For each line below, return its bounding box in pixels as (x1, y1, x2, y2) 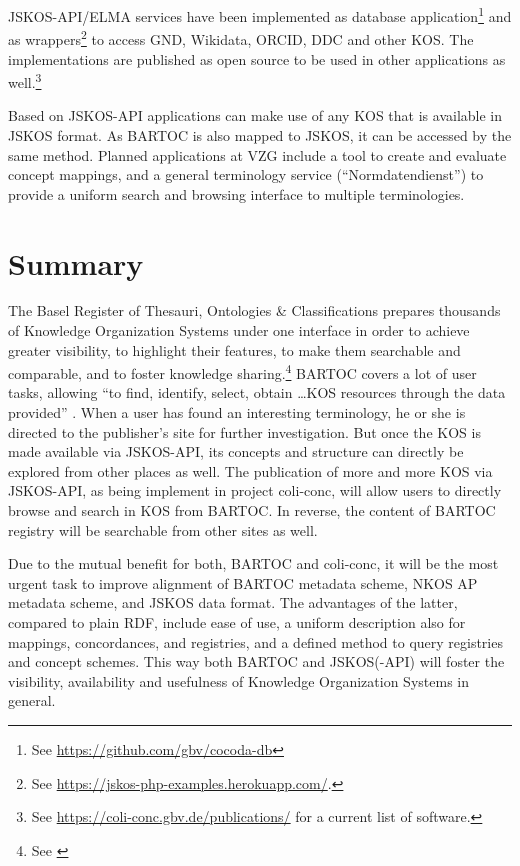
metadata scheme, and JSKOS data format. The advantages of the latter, (8, 592, 458, 613)
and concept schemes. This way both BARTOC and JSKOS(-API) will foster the (8, 651, 505, 672)
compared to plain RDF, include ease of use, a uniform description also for (8, 612, 466, 632)
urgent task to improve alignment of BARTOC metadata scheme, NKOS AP (8, 572, 478, 593)
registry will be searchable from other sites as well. (8, 519, 318, 540)
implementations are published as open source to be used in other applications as (8, 48, 506, 69)
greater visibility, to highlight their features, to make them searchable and (8, 339, 461, 360)
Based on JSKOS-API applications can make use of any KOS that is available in (8, 105, 503, 126)
